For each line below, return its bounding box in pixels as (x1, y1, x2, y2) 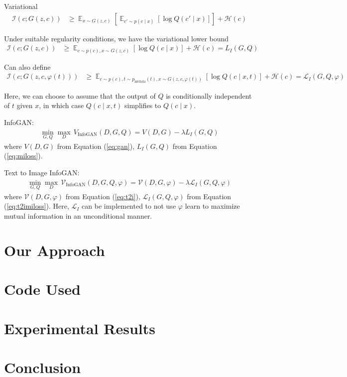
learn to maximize (185, 201, 240, 211)
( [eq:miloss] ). (4, 150, 43, 161)
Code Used (4, 279, 81, 299)
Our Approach (4, 240, 105, 260)
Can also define (4, 61, 51, 72)
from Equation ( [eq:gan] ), (57, 140, 135, 151)
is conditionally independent (166, 90, 252, 101)
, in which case (39, 100, 84, 111)
